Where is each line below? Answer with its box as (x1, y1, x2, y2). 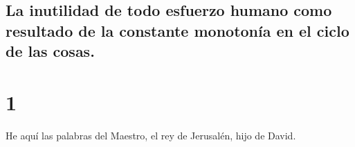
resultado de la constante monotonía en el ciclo (6, 19, 349, 41)
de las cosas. (6, 40, 95, 62)
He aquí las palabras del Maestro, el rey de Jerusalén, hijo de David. (6, 128, 296, 142)
